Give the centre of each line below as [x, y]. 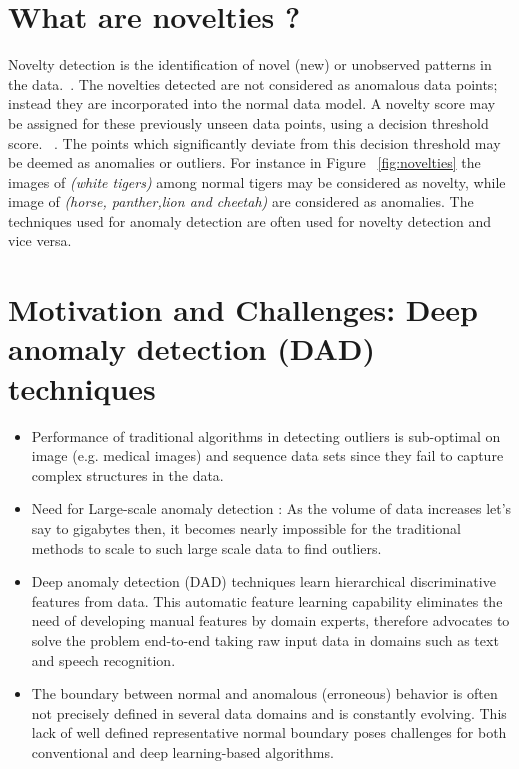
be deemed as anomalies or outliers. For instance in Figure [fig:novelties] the [244, 162]
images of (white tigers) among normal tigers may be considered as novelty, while [257, 181]
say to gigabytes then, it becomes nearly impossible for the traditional [246, 527]
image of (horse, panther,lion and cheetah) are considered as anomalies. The [241, 201]
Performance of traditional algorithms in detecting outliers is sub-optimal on [266, 435]
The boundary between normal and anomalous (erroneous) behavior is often [264, 693]
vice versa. [40, 240]
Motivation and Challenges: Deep [243, 309]
